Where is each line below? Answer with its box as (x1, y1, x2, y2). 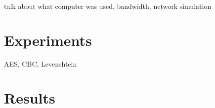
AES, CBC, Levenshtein (4, 58, 77, 69)
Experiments (4, 30, 92, 50)
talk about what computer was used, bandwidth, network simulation (4, 1, 212, 11)
